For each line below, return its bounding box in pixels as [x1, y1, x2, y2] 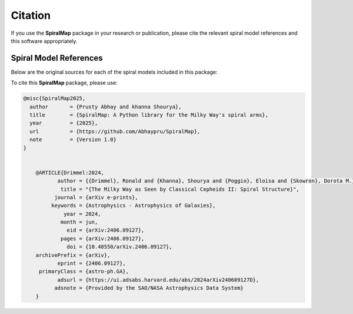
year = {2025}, [29, 120, 98, 127]
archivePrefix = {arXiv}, [35, 252, 111, 259]
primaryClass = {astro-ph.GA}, [38, 268, 129, 275]
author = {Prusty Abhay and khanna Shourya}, [29, 103, 182, 110]
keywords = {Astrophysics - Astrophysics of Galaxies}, [51, 202, 216, 209]
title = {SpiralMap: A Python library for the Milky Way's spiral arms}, [29, 112, 269, 118]
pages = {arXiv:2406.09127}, [60, 235, 145, 242]
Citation [11, 9, 51, 22]
